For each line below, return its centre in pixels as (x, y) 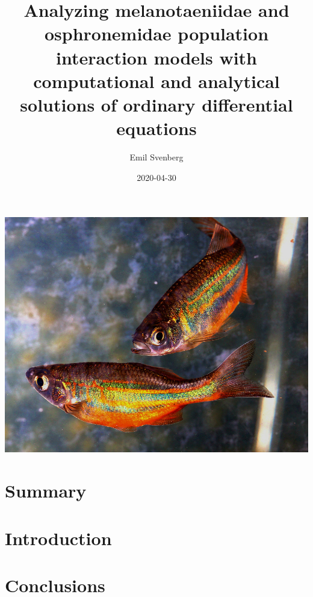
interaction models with (156, 57)
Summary (46, 491)
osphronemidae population (156, 33)
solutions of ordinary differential (156, 104)
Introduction (58, 538)
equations (156, 128)
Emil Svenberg (156, 157)
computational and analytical (156, 81)
